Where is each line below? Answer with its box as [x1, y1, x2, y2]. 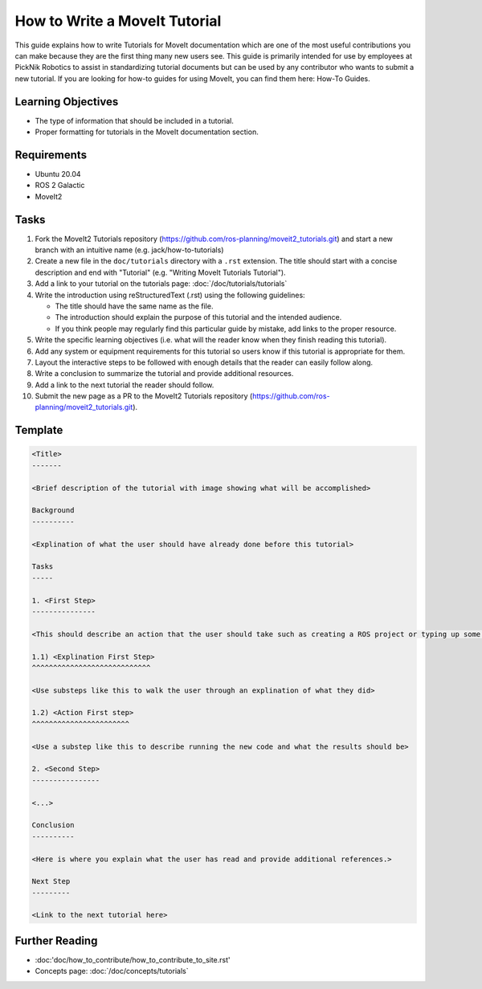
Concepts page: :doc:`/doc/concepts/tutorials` [35, 967, 189, 976]
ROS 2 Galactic [35, 181, 85, 190]
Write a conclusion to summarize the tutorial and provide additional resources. [35, 369, 294, 378]
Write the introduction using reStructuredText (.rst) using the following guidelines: [35, 290, 305, 300]
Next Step [31, 877, 71, 886]
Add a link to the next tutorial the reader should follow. [35, 380, 214, 390]
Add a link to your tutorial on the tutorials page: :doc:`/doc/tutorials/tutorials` [35, 279, 288, 288]
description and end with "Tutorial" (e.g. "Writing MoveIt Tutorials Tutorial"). [35, 268, 286, 277]
